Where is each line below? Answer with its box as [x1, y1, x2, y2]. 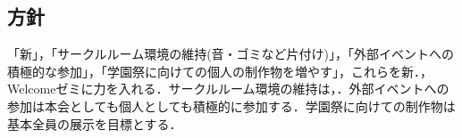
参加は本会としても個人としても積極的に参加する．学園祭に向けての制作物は [7, 96, 456, 115]
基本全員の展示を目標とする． [7, 114, 182, 133]
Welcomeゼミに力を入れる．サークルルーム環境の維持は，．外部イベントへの [7, 79, 449, 98]
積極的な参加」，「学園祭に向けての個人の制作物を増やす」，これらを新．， [7, 61, 433, 80]
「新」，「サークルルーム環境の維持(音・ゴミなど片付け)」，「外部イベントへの [7, 45, 455, 63]
